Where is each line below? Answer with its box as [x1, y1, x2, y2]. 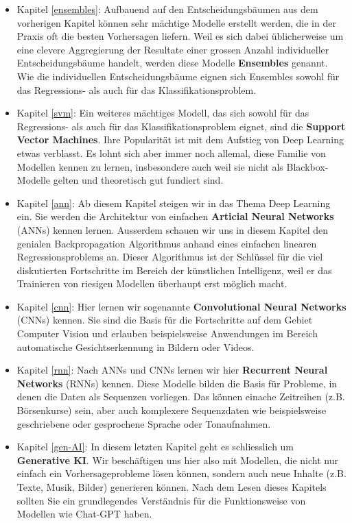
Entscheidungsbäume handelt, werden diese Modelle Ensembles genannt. [16, 56, 328, 70]
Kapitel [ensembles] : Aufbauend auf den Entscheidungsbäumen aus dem [16, 2, 318, 16]
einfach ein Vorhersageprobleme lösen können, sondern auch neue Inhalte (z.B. [16, 466, 347, 481]
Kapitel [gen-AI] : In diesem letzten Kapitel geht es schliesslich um [16, 439, 294, 454]
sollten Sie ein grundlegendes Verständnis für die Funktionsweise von [16, 493, 306, 507]
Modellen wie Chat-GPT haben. [16, 507, 152, 521]
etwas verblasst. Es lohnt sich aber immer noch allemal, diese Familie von [16, 145, 326, 160]
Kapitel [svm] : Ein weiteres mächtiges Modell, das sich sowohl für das [16, 106, 309, 120]
